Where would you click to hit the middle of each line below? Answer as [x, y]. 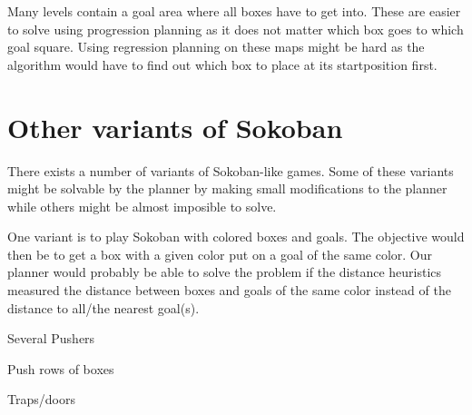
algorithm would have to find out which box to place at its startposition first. [222, 64]
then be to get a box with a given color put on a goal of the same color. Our [220, 254]
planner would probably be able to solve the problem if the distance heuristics [225, 272]
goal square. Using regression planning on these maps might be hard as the [216, 47]
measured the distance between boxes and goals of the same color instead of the [229, 290]
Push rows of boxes [61, 368]
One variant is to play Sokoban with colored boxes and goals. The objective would [236, 237]
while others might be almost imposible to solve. [142, 206]
